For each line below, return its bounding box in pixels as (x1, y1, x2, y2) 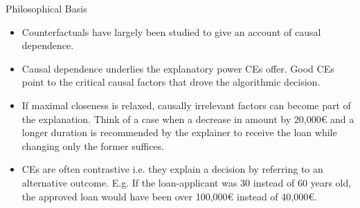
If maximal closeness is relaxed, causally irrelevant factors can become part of (21, 97, 351, 112)
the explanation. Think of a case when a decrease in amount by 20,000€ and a (21, 111, 354, 126)
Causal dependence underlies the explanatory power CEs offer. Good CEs (21, 61, 334, 75)
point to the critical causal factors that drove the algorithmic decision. (21, 75, 321, 89)
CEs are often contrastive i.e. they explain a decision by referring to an (21, 162, 323, 176)
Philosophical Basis (6, 1, 87, 15)
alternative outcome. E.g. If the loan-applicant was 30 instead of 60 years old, (21, 175, 352, 189)
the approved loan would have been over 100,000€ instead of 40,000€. (21, 189, 317, 203)
